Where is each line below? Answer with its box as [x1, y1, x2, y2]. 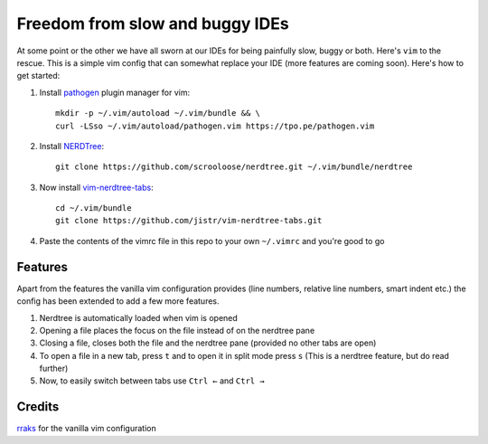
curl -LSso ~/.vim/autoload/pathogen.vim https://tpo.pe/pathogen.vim [55, 120, 375, 131]
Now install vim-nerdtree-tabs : [39, 182, 154, 193]
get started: [16, 71, 61, 81]
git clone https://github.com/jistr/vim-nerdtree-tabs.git [55, 215, 323, 226]
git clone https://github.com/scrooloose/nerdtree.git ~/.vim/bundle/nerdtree [55, 162, 413, 172]
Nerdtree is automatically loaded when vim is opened [39, 312, 239, 323]
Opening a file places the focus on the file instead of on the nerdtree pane [39, 325, 315, 335]
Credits [16, 399, 60, 415]
